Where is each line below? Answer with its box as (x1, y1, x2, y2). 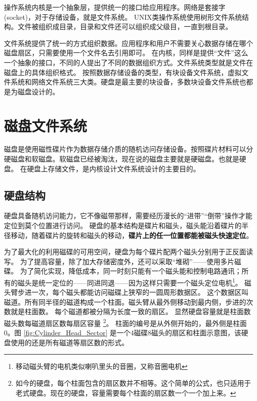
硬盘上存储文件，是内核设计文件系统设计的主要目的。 (27, 163, 200, 173)
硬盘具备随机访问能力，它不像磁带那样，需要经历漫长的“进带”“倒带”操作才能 (4, 210, 253, 221)
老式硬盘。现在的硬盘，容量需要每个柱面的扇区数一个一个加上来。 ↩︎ (15, 387, 236, 398)
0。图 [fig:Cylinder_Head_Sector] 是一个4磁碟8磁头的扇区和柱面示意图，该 (4, 327, 242, 338)
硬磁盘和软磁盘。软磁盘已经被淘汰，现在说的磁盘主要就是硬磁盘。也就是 (4, 154, 239, 164)
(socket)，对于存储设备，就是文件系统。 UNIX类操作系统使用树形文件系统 (4, 11, 242, 22)
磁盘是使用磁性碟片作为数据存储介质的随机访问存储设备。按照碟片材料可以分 (4, 144, 253, 154)
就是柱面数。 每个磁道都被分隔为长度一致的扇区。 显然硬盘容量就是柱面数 (10, 306, 251, 317)
